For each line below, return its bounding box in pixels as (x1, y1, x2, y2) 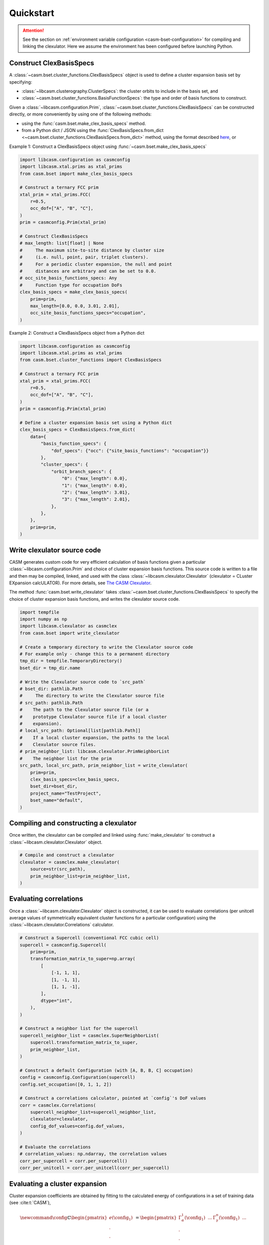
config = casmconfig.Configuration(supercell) (19, 1075, 135, 1080)
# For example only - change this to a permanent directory (19, 651, 170, 657)
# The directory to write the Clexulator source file (19, 693, 164, 699)
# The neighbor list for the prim (19, 755, 112, 761)
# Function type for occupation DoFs (19, 282, 123, 288)
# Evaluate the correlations (19, 1144, 91, 1150)
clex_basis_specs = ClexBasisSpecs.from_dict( (19, 427, 135, 433)
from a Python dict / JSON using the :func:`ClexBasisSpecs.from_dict (21, 127, 164, 133)
